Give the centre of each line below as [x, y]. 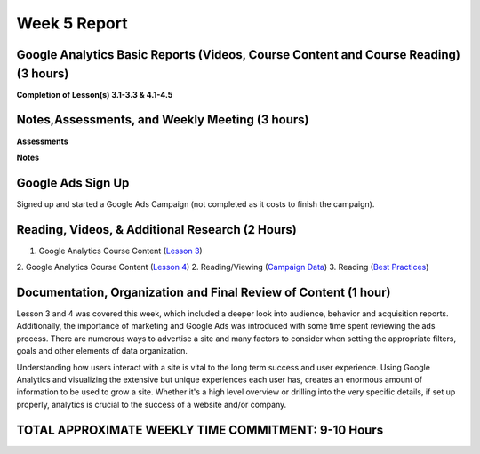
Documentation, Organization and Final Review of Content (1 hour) [204, 292]
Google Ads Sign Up [73, 183]
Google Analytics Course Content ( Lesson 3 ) [121, 251]
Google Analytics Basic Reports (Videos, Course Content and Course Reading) [239, 55]
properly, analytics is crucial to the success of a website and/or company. [152, 404]
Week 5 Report [72, 23]
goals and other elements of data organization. [102, 351]
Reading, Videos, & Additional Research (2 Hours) [156, 230]
